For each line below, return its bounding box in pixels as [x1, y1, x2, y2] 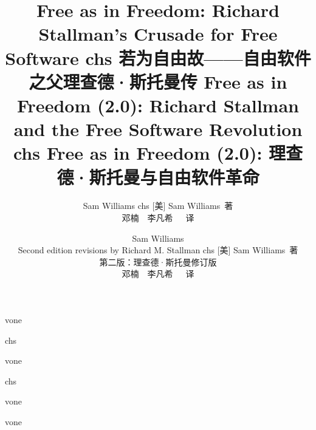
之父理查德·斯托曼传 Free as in [29, 69, 287, 94]
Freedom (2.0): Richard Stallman [17, 92, 299, 117]
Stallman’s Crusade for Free [38, 21, 278, 46]
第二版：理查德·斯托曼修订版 [99, 255, 217, 268]
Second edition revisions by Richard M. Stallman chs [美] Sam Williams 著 [18, 244, 298, 256]
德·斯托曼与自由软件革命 [57, 164, 259, 189]
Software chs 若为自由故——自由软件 [5, 45, 311, 70]
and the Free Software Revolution [13, 117, 303, 142]
